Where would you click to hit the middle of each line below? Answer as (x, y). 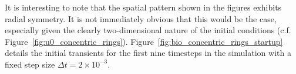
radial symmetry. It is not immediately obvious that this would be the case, (141, 18)
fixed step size (30, 64)
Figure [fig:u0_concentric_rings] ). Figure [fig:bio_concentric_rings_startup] (144, 41)
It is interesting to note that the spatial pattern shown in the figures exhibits (143, 7)
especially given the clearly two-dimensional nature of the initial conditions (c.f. (148, 30)
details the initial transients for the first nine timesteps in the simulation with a (148, 53)
